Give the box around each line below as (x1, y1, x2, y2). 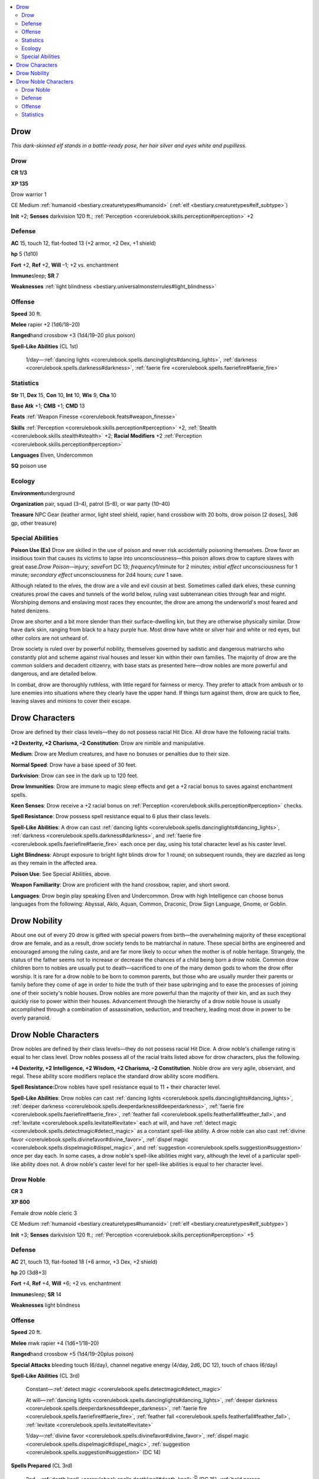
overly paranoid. (11, 1014, 51, 1021)
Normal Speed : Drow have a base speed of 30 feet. (11, 761, 137, 768)
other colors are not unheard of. (11, 634, 89, 641)
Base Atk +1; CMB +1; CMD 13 (11, 402, 85, 409)
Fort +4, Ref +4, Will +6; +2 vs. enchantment (11, 1280, 121, 1287)
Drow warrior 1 (11, 190, 47, 198)
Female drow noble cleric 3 (11, 1209, 77, 1216)
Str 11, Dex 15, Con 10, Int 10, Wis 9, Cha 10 (11, 391, 116, 399)
